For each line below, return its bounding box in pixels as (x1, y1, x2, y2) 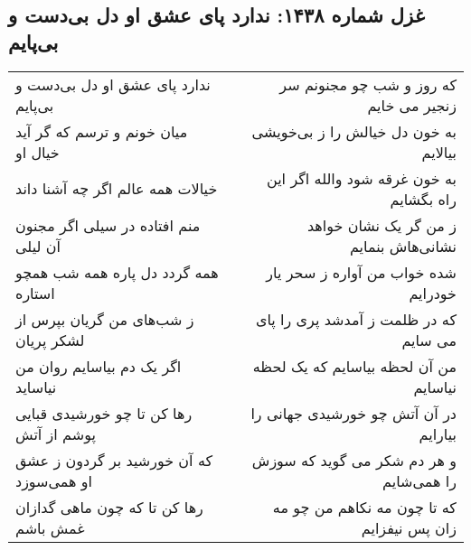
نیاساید (15, 376, 57, 397)
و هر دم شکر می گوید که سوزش (251, 449, 457, 471)
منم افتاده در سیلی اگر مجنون (15, 214, 201, 236)
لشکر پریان (15, 329, 85, 350)
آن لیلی (15, 235, 61, 256)
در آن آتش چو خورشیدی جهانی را (250, 402, 457, 424)
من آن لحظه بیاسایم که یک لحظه (252, 355, 457, 377)
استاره (15, 282, 55, 303)
